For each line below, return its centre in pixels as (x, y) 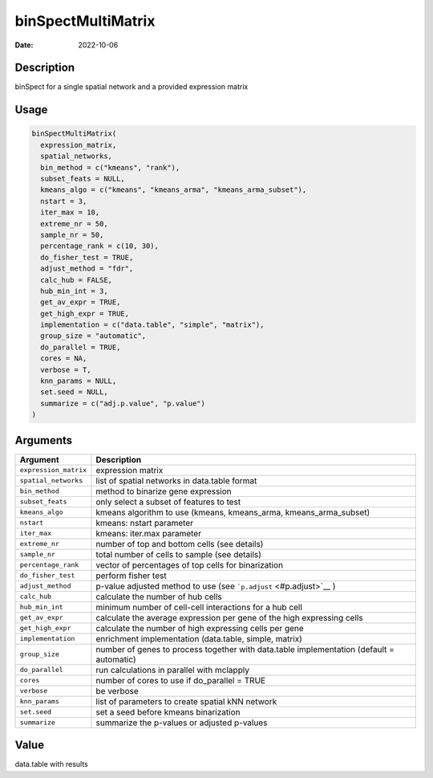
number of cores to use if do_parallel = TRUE (181, 680)
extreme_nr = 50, (74, 224)
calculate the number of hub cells (159, 597)
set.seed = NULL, (74, 392)
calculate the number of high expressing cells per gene (200, 628)
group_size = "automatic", (93, 336)
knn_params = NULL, (79, 381)
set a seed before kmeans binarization (168, 712)
